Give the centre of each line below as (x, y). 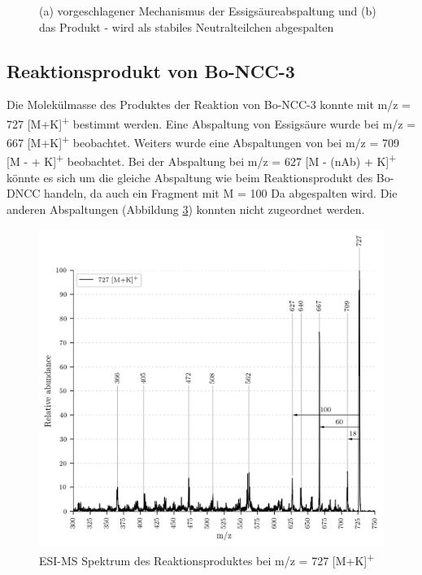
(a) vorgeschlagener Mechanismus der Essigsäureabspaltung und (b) (208, 11)
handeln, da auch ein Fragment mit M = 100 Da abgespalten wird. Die (221, 193)
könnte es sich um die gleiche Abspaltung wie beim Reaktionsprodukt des (190, 177)
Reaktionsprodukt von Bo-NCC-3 (151, 70)
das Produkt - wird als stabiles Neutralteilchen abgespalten (187, 26)
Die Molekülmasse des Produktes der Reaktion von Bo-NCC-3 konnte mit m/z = (209, 105)
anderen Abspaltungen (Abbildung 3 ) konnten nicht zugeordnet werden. (186, 209)
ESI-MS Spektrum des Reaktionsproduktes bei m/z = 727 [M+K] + (207, 559)
